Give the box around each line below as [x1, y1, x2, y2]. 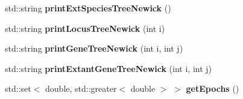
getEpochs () [186, 82, 239, 95]
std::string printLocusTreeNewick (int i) [5, 22, 165, 34]
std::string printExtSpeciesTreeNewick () [5, 2, 171, 14]
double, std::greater [45, 82, 117, 95]
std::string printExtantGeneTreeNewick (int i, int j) [5, 62, 212, 74]
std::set [5, 82, 31, 95]
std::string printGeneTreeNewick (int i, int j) [5, 42, 183, 55]
